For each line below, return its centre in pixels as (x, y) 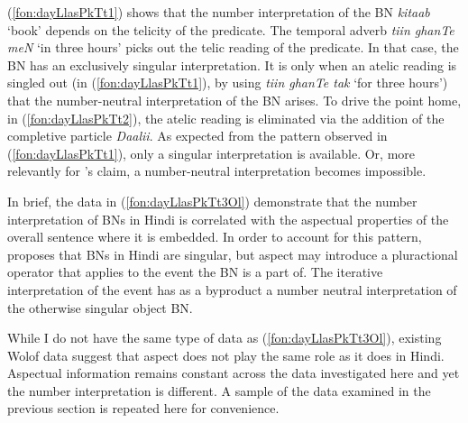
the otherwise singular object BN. (100, 307)
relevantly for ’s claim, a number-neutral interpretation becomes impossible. (217, 171)
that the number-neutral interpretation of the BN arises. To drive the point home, (234, 100)
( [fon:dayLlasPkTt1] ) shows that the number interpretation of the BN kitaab (219, 12)
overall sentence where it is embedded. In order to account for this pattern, (215, 237)
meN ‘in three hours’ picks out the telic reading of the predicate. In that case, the (233, 47)
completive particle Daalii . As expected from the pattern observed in (197, 136)
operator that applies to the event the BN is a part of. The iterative (195, 272)
